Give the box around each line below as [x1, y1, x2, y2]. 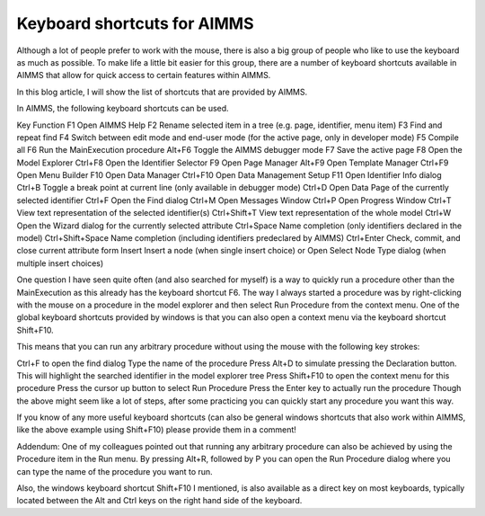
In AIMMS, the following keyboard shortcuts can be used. [16, 103, 229, 114]
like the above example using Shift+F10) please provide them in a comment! [16, 424, 296, 435]
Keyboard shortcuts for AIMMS [16, 13, 254, 33]
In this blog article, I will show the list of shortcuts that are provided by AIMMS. [16, 86, 308, 97]
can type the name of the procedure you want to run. [16, 466, 213, 476]
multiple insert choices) [16, 257, 104, 269]
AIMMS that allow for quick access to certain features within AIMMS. [16, 70, 271, 81]
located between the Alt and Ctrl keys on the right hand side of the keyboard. [16, 495, 303, 506]
